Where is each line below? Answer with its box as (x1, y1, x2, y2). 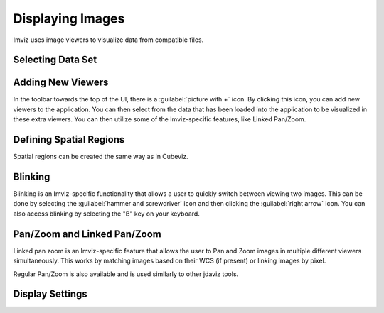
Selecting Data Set (13, 54, 97, 66)
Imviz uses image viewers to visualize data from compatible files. (13, 35, 204, 44)
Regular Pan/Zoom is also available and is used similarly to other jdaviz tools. (13, 270, 239, 278)
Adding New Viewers (13, 77, 109, 89)
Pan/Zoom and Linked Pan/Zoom (13, 228, 161, 240)
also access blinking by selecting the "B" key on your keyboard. (13, 209, 201, 218)
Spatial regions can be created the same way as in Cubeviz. (13, 153, 188, 161)
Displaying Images (13, 11, 125, 26)
